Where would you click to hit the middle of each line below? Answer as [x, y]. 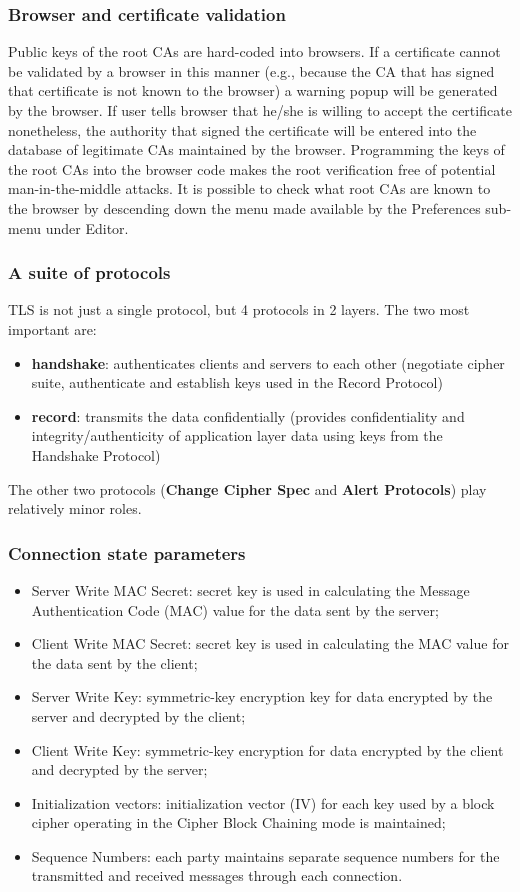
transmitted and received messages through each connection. [217, 875]
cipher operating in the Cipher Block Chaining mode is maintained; [238, 822]
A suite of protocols [89, 272]
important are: [52, 328]
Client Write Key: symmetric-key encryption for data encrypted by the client [267, 749]
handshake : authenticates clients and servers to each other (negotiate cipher [268, 362]
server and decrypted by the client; [138, 715]
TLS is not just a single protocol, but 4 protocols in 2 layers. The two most [239, 309]
